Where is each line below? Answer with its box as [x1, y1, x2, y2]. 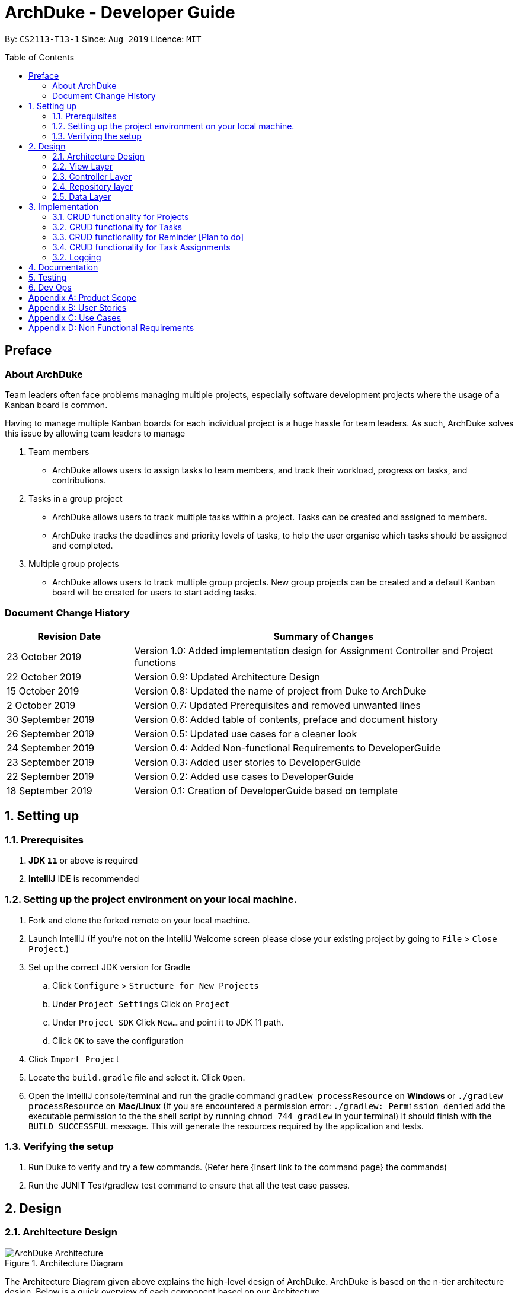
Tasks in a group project [28, 493, 123, 504]
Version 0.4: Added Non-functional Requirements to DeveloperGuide [134, 741, 441, 754]
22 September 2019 [7, 770, 94, 782]
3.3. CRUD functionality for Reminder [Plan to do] [52, 231, 244, 242]
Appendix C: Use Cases [28, 312, 121, 323]
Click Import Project [28, 1053, 120, 1064]
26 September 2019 [7, 727, 94, 740]
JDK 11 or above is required [28, 855, 138, 865]
